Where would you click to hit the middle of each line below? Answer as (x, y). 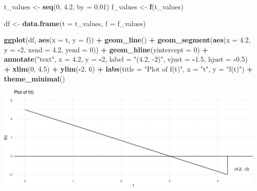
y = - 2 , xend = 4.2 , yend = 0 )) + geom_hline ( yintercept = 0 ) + (106, 49)
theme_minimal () (35, 78)
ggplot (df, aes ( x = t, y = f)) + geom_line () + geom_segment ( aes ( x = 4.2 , (127, 40)
